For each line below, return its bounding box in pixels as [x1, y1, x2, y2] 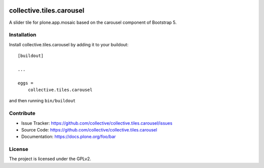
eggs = [18, 80, 34, 86]
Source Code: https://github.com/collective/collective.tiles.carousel [21, 127, 157, 132]
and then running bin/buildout [9, 98, 76, 104]
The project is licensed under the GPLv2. [9, 156, 91, 162]
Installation [9, 32, 37, 38]
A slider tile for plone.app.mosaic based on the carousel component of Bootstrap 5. [9, 19, 177, 25]
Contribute [9, 110, 36, 117]
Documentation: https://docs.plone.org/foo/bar [21, 134, 116, 140]
